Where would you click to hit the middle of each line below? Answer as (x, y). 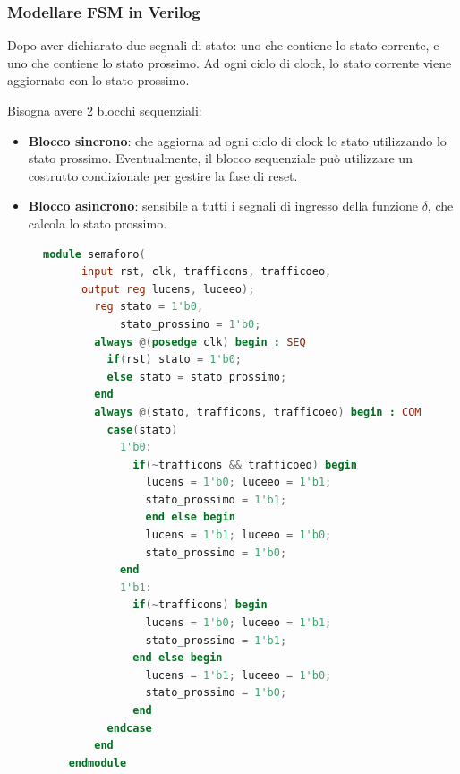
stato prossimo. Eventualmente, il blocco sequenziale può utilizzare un (220, 158)
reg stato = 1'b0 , (149, 307)
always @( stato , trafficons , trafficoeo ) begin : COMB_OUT (274, 412)
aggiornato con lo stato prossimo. (98, 80)
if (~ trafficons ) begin (200, 605)
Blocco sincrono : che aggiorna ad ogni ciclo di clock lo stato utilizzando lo (237, 140)
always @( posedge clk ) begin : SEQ (200, 342)
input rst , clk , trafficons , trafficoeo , (206, 272)
